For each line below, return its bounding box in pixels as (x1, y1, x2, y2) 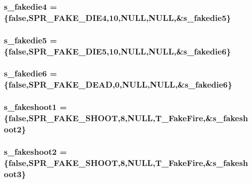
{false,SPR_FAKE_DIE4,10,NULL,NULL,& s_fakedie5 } (4, 11, 231, 23)
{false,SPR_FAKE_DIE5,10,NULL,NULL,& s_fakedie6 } (4, 45, 231, 57)
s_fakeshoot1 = (4, 101, 67, 113)
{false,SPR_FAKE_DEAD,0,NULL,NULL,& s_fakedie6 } (4, 78, 233, 91)
